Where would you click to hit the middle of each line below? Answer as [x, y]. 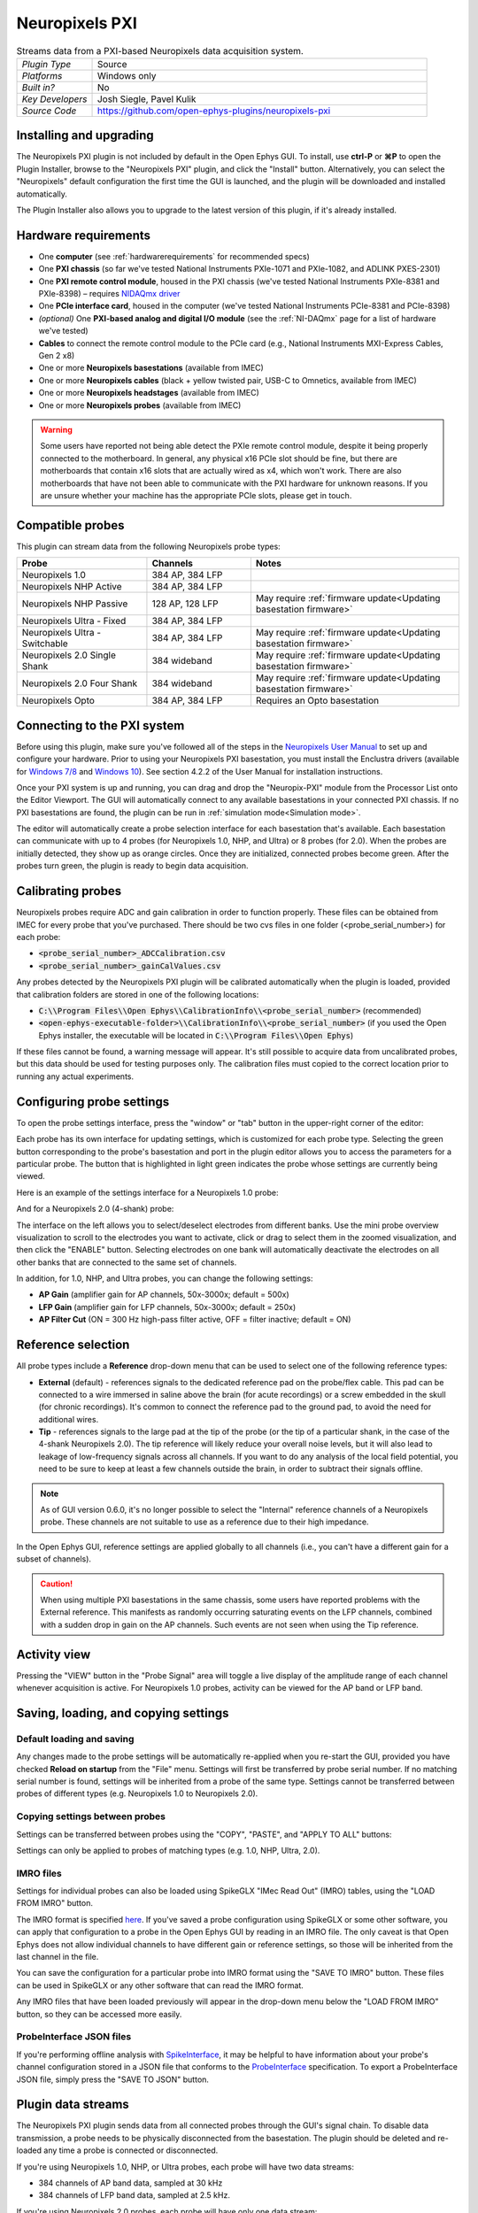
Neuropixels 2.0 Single [69, 655]
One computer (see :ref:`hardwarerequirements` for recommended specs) [174, 256]
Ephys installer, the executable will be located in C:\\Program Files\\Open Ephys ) [196, 1035]
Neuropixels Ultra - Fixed [74, 621]
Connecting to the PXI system [100, 725]
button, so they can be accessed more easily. [99, 2014]
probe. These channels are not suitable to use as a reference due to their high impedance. [204, 1522]
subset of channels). [54, 1559]
